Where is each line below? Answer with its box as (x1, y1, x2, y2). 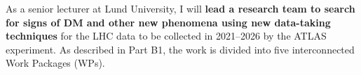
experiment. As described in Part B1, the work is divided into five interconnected (6, 42, 355, 56)
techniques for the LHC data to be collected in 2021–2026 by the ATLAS (6, 28, 327, 43)
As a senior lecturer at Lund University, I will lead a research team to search (6, 1, 355, 15)
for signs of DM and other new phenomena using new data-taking (6, 15, 331, 29)
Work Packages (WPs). (6, 56, 105, 70)
